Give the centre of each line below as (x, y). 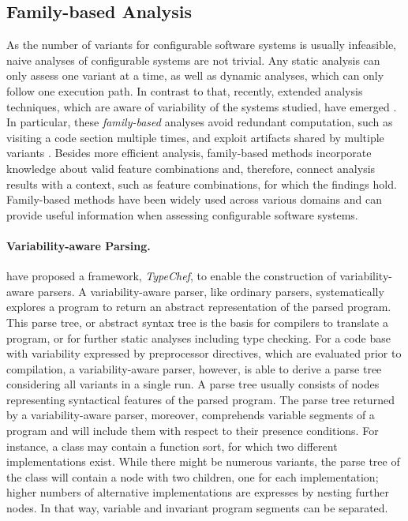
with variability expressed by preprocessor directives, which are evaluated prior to (204, 353)
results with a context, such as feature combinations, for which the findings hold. (202, 184)
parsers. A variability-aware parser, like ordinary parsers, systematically (211, 291)
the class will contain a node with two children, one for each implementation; (193, 476)
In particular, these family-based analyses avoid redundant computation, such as (200, 122)
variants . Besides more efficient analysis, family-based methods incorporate (189, 153)
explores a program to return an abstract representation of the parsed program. (199, 307)
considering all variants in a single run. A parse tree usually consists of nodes (193, 384)
